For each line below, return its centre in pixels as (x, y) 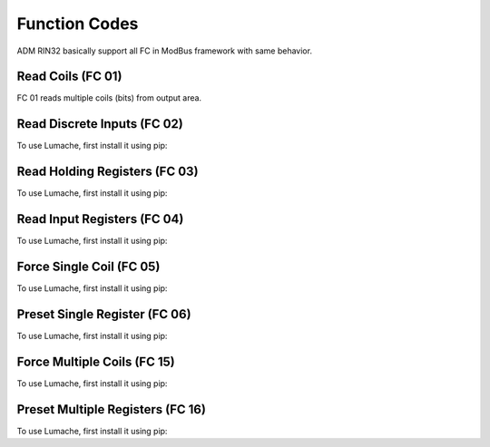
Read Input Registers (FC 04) (100, 219)
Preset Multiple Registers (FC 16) (111, 409)
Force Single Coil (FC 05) (88, 266)
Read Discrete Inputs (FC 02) (100, 124)
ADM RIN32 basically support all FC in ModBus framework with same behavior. (165, 51)
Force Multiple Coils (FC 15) (96, 361)
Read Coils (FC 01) (69, 77)
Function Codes (78, 24)
